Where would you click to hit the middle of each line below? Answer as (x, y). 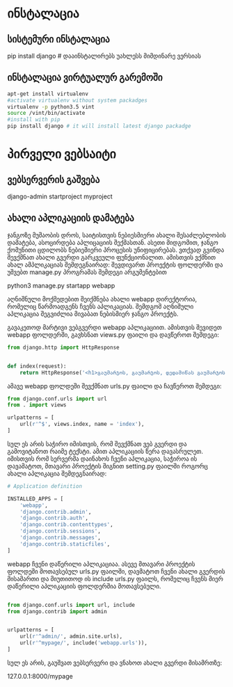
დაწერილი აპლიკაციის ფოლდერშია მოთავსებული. (84, 586)
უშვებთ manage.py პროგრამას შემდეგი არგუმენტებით (87, 272)
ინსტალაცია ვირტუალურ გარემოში (85, 78)
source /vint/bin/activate (46, 113)
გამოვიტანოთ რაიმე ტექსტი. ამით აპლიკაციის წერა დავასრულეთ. (105, 451)
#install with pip (34, 120)
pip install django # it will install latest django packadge (99, 126)
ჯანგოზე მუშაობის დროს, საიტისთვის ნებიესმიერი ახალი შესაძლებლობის (116, 235)
